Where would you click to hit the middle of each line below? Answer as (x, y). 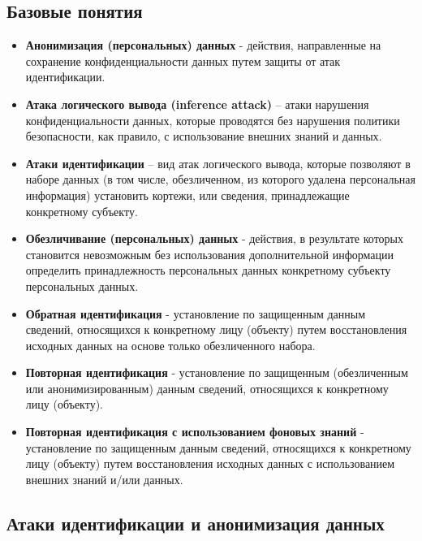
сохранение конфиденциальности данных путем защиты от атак (183, 61)
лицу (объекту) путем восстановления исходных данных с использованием (210, 463)
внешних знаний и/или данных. (104, 479)
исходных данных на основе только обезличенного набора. (170, 345)
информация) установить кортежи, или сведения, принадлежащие (187, 195)
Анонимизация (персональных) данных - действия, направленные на (203, 45)
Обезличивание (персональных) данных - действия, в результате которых (214, 238)
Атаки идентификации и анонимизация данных (196, 523)
